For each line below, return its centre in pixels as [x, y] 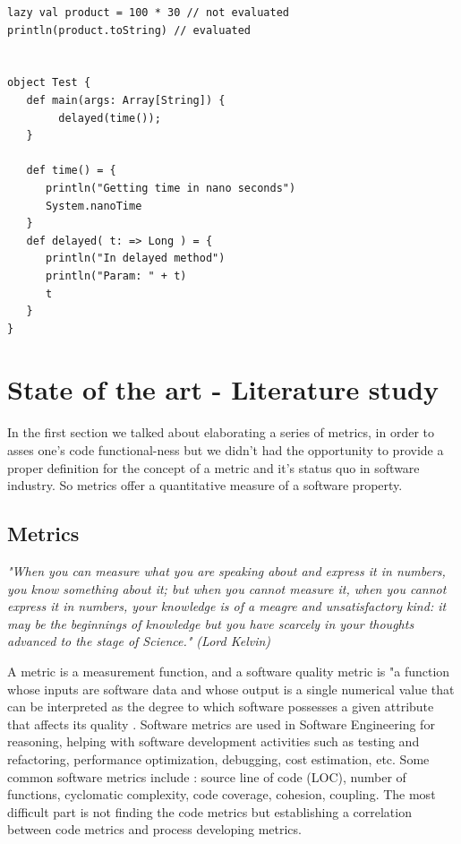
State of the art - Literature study [223, 389]
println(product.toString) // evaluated [129, 30]
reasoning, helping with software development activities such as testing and [213, 741]
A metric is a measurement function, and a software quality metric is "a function [229, 671]
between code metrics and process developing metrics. [154, 829]
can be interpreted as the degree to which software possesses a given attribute [221, 706]
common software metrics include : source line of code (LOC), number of [207, 776]
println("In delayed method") [135, 258]
